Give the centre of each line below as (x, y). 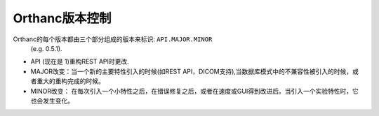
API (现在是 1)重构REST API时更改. (80, 61)
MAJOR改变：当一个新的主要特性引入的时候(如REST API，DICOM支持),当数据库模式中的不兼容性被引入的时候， (192, 71)
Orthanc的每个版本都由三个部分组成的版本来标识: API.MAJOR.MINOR (113, 39)
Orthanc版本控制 (62, 18)
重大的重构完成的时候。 (70, 81)
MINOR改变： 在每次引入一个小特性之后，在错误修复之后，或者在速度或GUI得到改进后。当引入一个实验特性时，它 (195, 91)
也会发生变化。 (52, 101)
